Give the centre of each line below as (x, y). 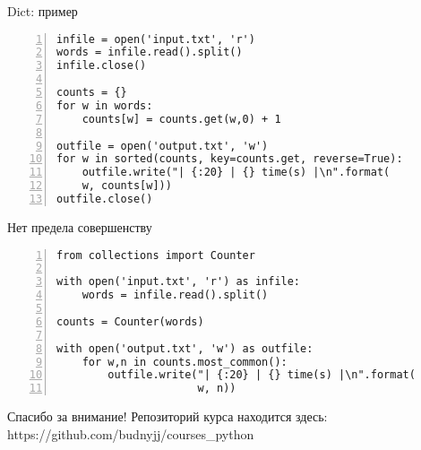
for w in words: (105, 105)
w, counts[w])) (127, 186)
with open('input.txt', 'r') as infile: (179, 282)
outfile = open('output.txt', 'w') (163, 146)
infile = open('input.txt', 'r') (156, 39)
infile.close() (102, 66)
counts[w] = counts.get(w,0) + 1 (181, 119)
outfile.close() (105, 199)
